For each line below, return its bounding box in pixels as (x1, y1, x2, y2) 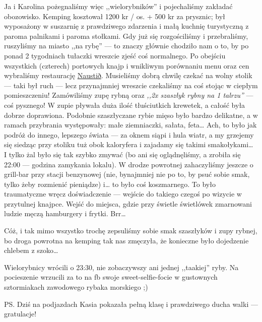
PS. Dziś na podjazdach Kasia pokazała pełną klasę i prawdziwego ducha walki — (4, 298, 258, 309)
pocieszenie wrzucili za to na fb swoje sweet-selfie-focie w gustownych (4, 272, 218, 282)
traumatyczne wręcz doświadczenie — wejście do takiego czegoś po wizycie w (4, 188, 242, 199)
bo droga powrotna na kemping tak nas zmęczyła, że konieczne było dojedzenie (4, 235, 249, 245)
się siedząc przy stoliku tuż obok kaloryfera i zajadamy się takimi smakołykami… (4, 139, 253, 150)
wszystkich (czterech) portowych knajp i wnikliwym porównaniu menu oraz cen (4, 60, 249, 71)
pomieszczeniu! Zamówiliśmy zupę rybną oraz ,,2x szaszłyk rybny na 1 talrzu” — (4, 90, 253, 100)
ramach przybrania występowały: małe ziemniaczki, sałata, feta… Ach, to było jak (4, 119, 257, 130)
